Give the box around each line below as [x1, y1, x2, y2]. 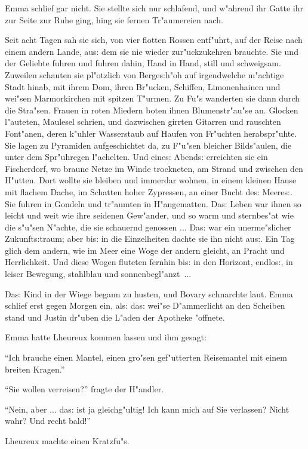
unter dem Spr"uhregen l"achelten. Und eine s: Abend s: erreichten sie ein [5, 150, 268, 163]
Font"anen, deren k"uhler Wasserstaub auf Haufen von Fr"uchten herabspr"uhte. [5, 127, 297, 139]
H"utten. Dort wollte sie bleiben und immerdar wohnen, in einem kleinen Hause [5, 174, 297, 186]
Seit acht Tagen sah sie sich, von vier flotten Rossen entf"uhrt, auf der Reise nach [5, 33, 303, 46]
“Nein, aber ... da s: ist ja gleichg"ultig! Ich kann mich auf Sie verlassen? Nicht [5, 402, 289, 415]
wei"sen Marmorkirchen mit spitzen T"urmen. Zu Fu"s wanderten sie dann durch [5, 92, 300, 104]
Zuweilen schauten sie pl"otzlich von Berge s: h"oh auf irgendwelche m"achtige [5, 68, 284, 81]
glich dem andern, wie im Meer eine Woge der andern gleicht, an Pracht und [5, 244, 285, 256]
